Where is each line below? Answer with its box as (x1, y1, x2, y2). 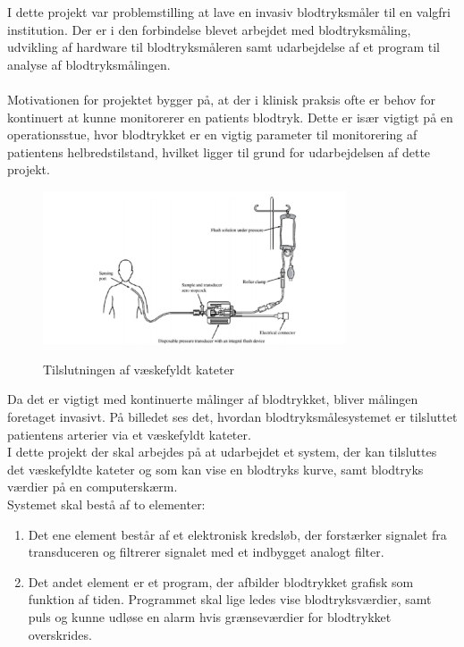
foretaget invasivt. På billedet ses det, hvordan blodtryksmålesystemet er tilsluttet (7, 408, 458, 425)
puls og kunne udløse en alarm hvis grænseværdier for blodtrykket (28, 607, 392, 626)
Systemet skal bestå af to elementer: (7, 494, 206, 513)
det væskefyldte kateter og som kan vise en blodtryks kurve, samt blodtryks (7, 459, 424, 478)
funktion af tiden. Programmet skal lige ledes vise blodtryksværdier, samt (28, 590, 432, 609)
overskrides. (28, 625, 92, 643)
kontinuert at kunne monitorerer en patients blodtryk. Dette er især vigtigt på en (7, 107, 453, 126)
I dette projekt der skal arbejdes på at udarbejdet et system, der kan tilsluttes (7, 442, 437, 461)
